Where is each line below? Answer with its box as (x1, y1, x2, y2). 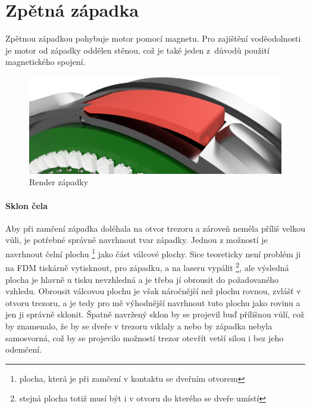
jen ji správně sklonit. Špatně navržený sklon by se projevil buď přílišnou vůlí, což (5, 308, 305, 320)
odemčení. (5, 343, 42, 356)
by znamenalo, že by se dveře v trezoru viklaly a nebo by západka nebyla (5, 319, 273, 332)
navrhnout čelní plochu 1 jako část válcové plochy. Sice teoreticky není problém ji (5, 246, 301, 260)
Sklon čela (5, 199, 48, 211)
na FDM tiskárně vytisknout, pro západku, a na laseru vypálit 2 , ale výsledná (5, 260, 289, 273)
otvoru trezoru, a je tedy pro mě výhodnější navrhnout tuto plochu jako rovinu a (5, 296, 300, 309)
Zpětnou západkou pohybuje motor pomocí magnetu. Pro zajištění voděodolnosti (5, 32, 301, 45)
